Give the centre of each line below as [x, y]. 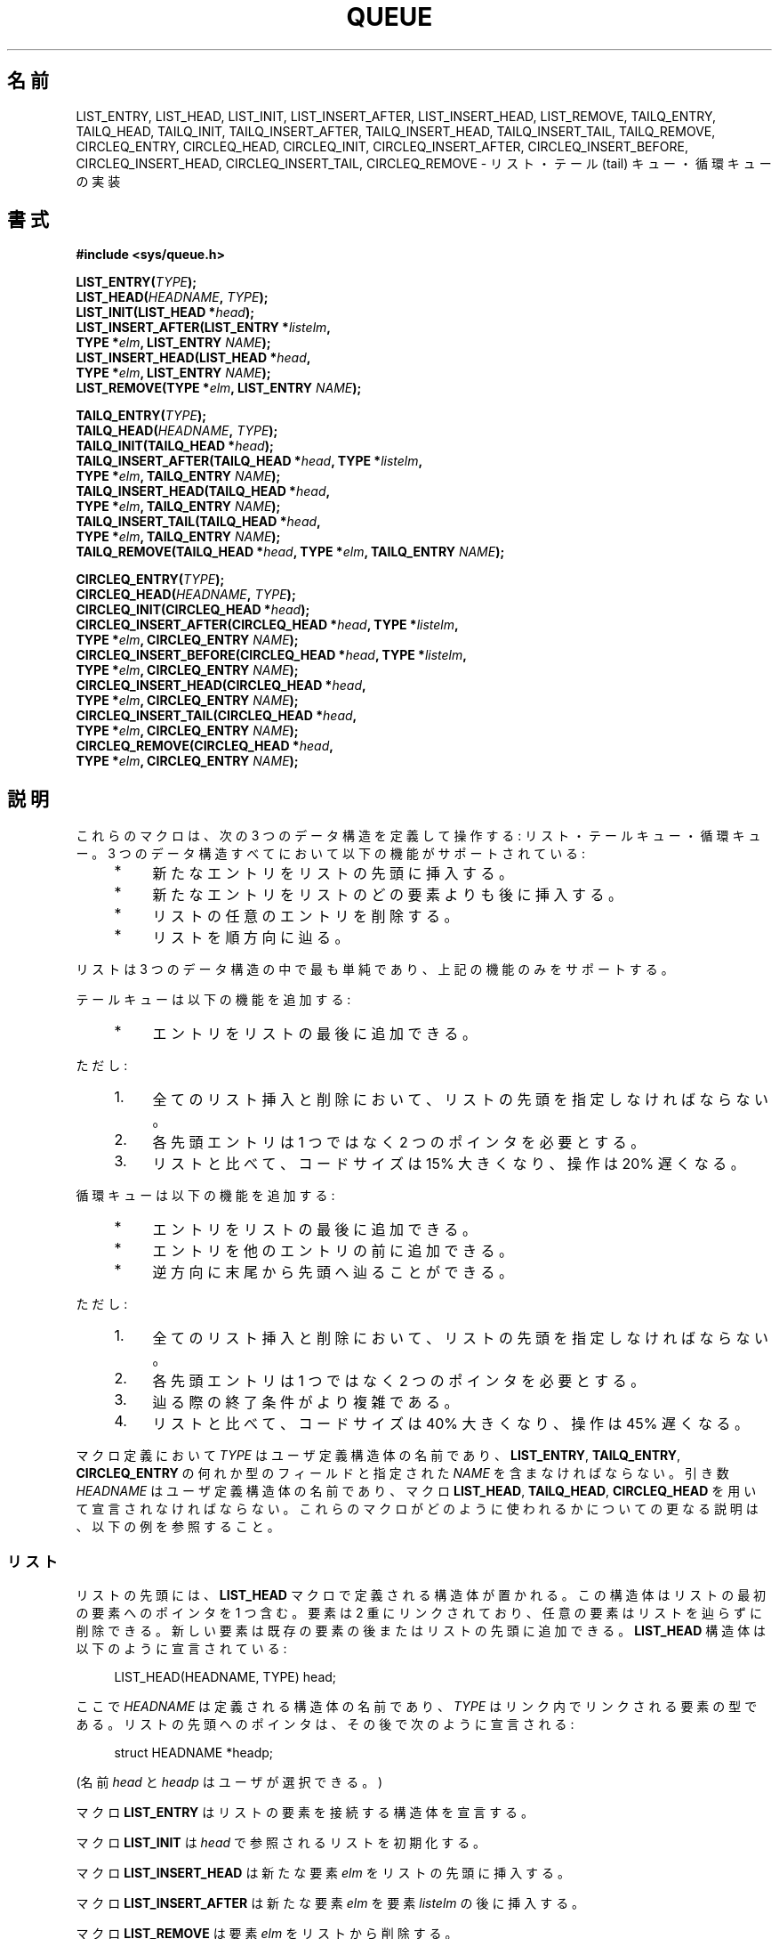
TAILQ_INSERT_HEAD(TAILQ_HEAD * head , [203, 491]
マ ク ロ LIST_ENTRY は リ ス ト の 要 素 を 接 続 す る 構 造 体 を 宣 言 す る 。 [305, 1813]
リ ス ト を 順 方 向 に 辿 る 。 [251, 938]
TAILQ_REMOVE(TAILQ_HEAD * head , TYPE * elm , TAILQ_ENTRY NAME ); [290, 552]
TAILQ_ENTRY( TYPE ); [141, 416]
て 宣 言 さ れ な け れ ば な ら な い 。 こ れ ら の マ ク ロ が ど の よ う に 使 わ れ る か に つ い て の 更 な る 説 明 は [417, 1509]
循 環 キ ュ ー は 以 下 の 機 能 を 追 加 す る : [205, 1196]
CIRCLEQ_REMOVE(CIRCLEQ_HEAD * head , [205, 746]
